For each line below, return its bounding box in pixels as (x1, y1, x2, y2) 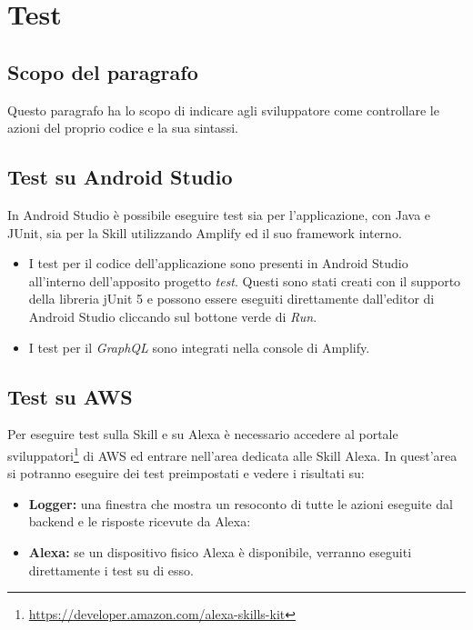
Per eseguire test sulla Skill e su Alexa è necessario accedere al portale (7, 425, 398, 444)
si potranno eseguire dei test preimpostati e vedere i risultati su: (7, 464, 365, 483)
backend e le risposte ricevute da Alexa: (28, 512, 251, 531)
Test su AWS (7, 382, 133, 410)
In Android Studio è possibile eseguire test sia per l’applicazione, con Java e (7, 205, 431, 224)
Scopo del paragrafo (7, 57, 198, 85)
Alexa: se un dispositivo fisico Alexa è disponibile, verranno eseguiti (28, 542, 412, 561)
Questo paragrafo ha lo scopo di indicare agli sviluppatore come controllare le (7, 100, 439, 119)
